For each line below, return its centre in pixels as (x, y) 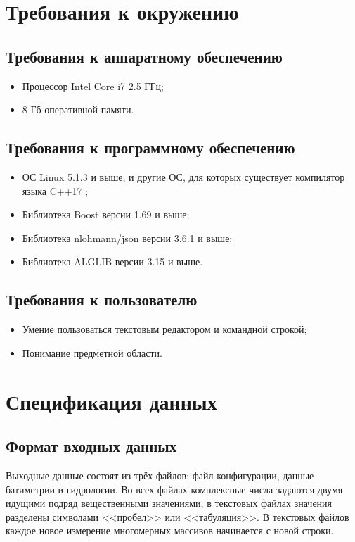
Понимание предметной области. (92, 352)
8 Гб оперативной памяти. (78, 109)
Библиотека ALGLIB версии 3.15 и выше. (112, 261)
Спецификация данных (111, 401)
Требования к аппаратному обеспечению (144, 56)
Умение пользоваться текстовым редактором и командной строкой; (164, 329)
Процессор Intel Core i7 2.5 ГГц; (93, 86)
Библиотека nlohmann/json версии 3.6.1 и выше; (127, 238)
